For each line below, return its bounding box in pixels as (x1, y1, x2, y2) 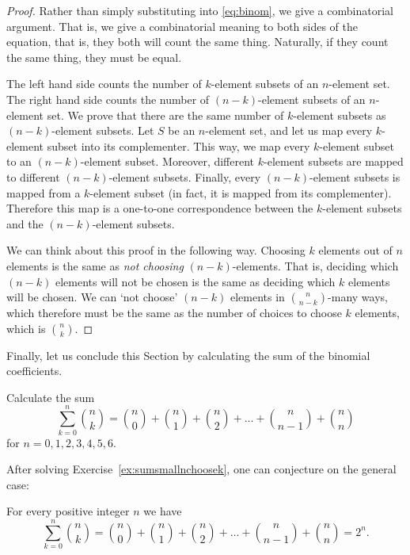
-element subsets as (293, 106, 386, 123)
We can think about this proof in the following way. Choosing (6, 242, 306, 258)
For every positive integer (6, 503, 130, 519)
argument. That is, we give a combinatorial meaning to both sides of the (6, 17, 359, 34)
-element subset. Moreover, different (80, 153, 255, 170)
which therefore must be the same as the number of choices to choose (6, 304, 342, 321)
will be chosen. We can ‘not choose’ (6, 289, 178, 305)
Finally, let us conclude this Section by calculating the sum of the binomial (6, 346, 370, 363)
